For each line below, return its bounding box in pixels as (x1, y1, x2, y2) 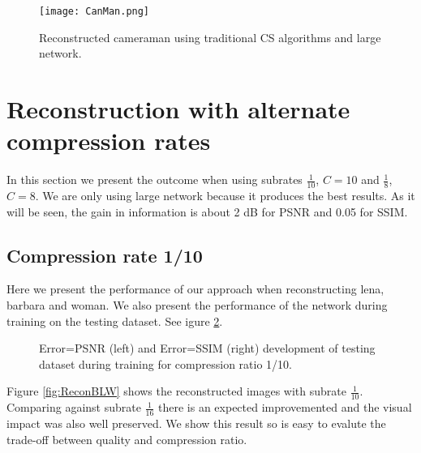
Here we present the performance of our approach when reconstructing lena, (6, 280, 384, 297)
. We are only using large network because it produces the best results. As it (35, 186, 415, 203)
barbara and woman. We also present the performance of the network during (6, 296, 388, 313)
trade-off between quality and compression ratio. (6, 430, 247, 447)
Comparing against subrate (6, 399, 141, 416)
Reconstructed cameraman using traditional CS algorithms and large (39, 28, 381, 45)
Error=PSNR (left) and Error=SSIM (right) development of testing (39, 340, 376, 357)
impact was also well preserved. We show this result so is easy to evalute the (6, 415, 386, 431)
